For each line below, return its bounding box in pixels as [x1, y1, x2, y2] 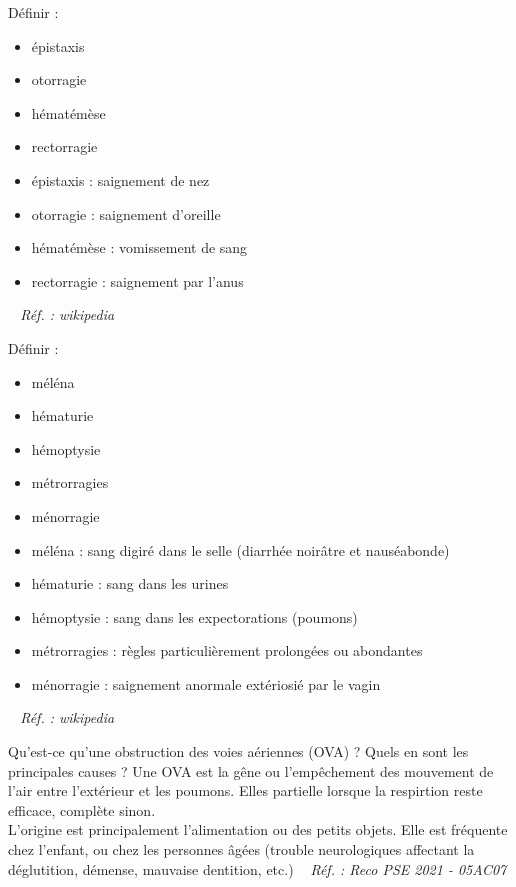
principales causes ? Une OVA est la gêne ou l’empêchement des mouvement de [8, 760, 494, 781]
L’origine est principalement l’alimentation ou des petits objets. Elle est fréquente [8, 819, 508, 840]
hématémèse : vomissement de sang [31, 237, 248, 258]
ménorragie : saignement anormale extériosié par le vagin [31, 673, 381, 694]
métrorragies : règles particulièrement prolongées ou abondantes [31, 640, 423, 661]
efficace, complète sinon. [8, 799, 156, 820]
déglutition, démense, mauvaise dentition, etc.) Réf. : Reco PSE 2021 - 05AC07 [8, 858, 507, 879]
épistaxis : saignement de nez [31, 169, 210, 190]
